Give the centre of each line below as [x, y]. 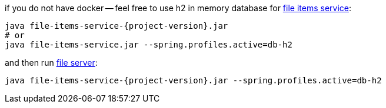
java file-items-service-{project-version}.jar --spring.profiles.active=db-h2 [193, 80]
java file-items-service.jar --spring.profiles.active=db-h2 [149, 45]
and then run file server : [51, 63]
